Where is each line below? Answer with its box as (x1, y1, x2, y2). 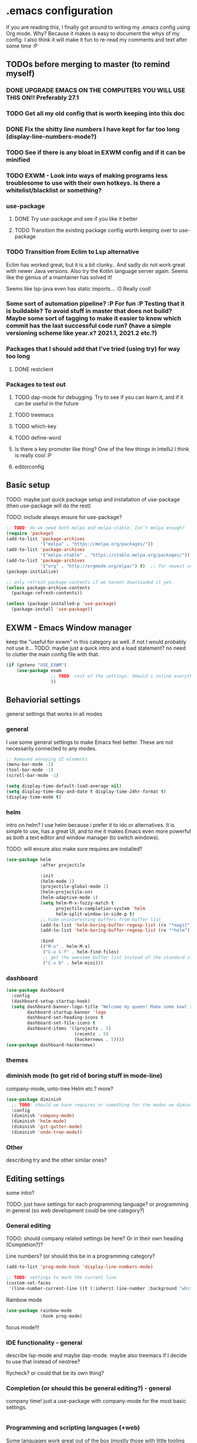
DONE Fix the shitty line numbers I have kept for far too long (6, 125, 180, 134)
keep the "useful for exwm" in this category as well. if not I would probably (6, 638, 186, 645)
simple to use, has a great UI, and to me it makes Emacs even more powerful (6, 827, 192, 834)
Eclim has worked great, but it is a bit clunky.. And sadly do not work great (6, 261, 186, 268)
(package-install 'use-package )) (11, 606, 93, 613)
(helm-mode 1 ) (40, 878, 75, 884)
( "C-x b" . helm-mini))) (43, 960, 104, 966)
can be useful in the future (14, 400, 79, 407)
